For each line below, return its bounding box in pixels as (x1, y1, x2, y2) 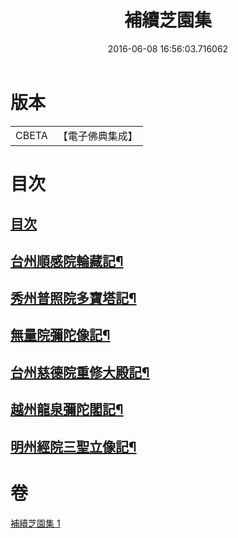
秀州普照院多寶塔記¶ (10, 290, 137, 307)
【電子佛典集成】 (57, 129, 138, 143)
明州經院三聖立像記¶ (10, 438, 137, 455)
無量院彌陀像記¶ (10, 327, 111, 344)
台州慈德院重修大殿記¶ (10, 364, 150, 381)
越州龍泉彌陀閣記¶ (10, 401, 124, 418)
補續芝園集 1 (10, 517, 61, 529)
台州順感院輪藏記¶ (10, 252, 124, 270)
